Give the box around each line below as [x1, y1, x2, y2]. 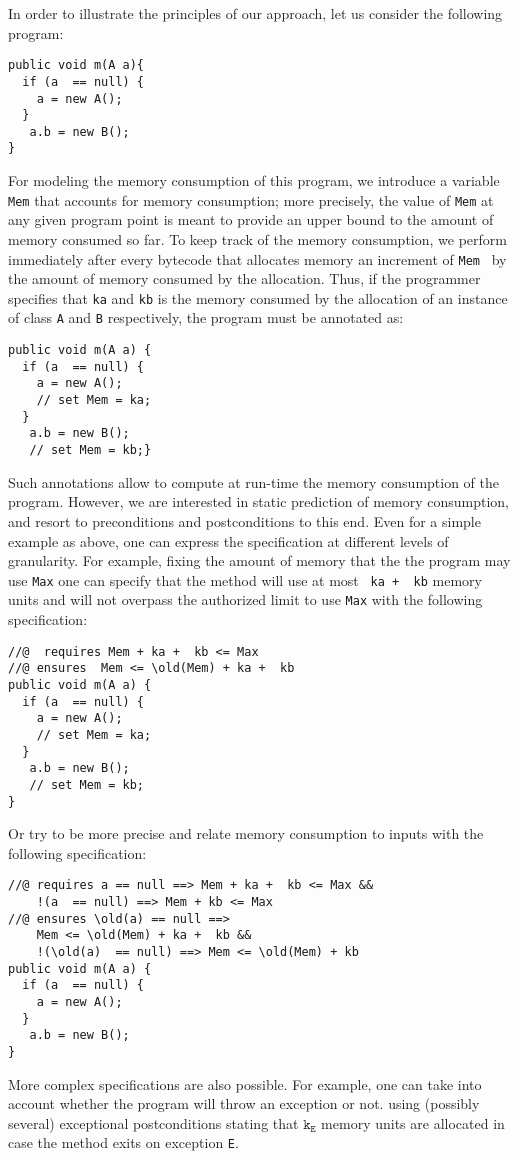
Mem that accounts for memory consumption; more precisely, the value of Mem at [8, 189, 494, 210]
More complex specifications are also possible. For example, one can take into [8, 1073, 482, 1094]
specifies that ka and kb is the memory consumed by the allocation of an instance [8, 287, 508, 308]
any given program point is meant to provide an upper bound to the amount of [8, 209, 494, 230]
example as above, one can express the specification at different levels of [8, 530, 449, 551]
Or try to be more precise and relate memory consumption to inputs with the [8, 823, 484, 844]
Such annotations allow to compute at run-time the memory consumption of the [8, 471, 500, 492]
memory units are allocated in [321, 1112, 505, 1133]
